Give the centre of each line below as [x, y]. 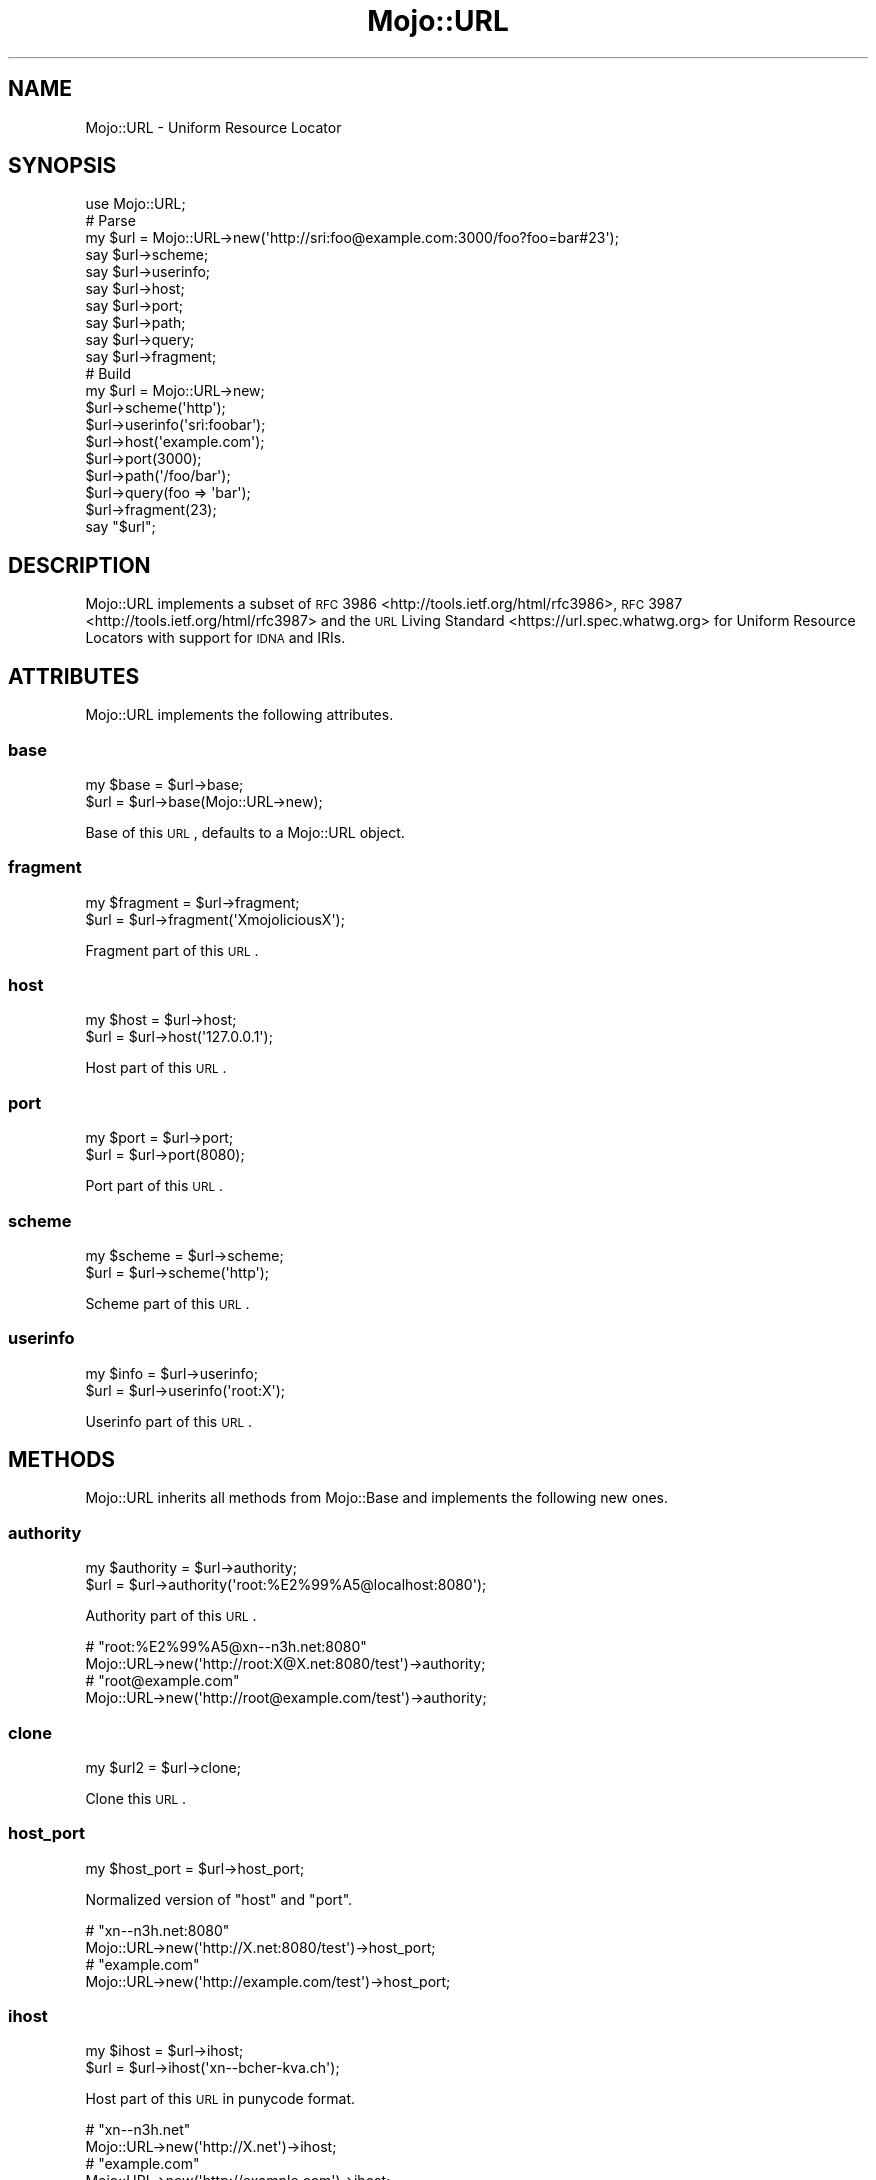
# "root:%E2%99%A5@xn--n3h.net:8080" [226, 1647]
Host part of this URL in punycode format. [220, 2099]
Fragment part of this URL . [172, 950]
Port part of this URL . [154, 1186]
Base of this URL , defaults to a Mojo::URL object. [245, 832]
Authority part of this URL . [171, 1616]
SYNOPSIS [62, 166]
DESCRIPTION [79, 565]
